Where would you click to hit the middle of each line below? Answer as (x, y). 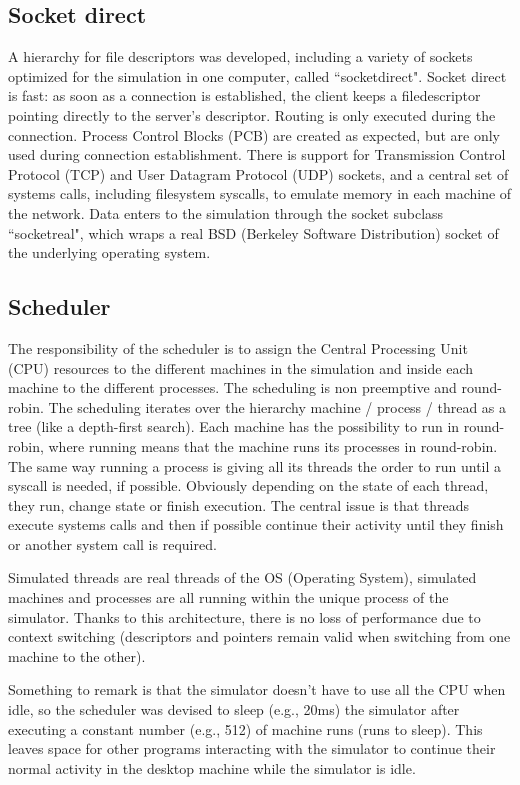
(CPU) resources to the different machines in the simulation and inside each (240, 367)
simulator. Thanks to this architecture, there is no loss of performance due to (244, 616)
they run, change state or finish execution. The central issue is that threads (239, 504)
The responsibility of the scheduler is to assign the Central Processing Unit (238, 347)
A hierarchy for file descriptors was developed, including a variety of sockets (240, 56)
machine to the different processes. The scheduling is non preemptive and (232, 387)
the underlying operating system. (109, 252)
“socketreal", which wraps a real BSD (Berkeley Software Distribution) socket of (253, 232)
